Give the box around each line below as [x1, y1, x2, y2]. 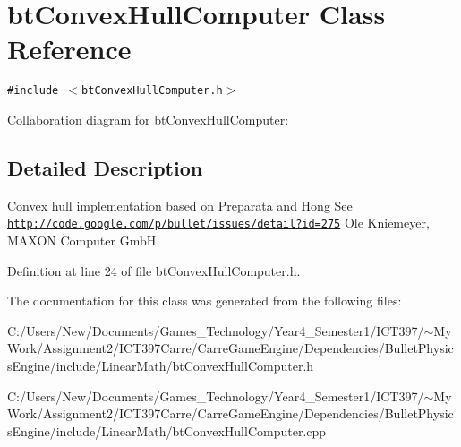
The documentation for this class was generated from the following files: [7, 291, 402, 310]
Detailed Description [7, 153, 203, 181]
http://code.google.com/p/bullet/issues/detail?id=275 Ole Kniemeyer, [7, 213, 430, 232]
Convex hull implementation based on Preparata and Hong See [7, 195, 353, 214]
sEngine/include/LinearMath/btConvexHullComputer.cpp [7, 421, 327, 440]
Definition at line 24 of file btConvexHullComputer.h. [7, 261, 301, 279]
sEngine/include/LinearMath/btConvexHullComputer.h [7, 356, 314, 374]
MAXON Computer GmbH [7, 231, 157, 250]
